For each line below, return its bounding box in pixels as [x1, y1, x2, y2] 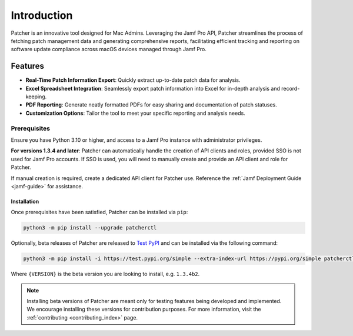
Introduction [11, 9, 73, 22]
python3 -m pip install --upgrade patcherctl [23, 224, 157, 231]
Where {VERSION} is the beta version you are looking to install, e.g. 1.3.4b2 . [11, 271, 200, 278]
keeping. [25, 93, 47, 100]
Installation [11, 198, 39, 205]
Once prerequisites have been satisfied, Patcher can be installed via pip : [11, 209, 188, 216]
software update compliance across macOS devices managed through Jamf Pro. [11, 46, 207, 53]
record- [281, 85, 300, 92]
